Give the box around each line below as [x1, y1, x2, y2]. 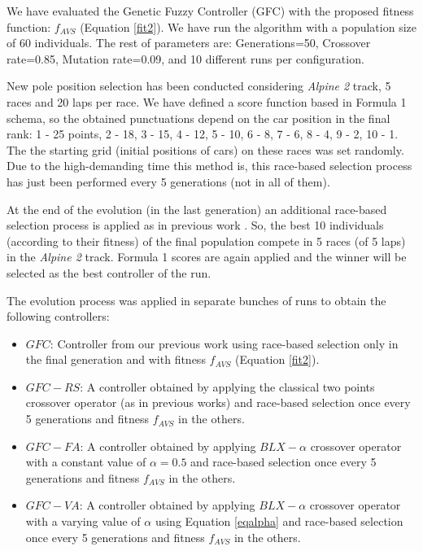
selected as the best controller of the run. [7, 264, 211, 281]
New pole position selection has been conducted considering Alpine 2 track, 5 [7, 77, 391, 94]
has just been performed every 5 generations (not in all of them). [7, 173, 330, 190]
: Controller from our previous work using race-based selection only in [50, 335, 399, 352]
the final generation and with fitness [25, 351, 206, 368]
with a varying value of [25, 513, 141, 530]
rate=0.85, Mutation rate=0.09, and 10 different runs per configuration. [7, 50, 364, 67]
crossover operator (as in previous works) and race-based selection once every [25, 394, 411, 411]
